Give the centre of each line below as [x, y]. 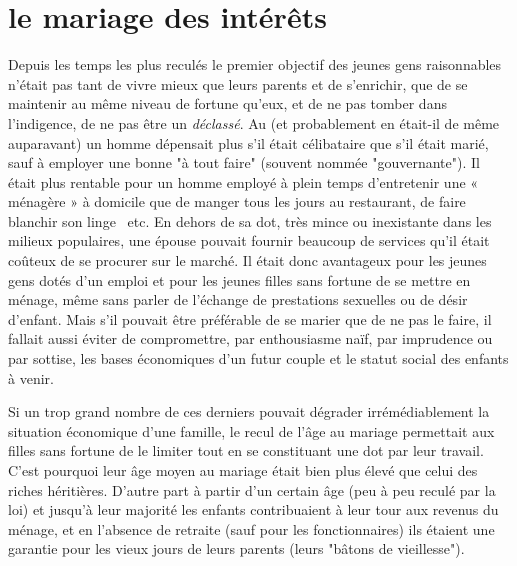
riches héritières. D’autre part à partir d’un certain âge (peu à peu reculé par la [252, 489]
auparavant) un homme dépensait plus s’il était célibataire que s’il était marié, [248, 142]
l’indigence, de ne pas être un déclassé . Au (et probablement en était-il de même [254, 122]
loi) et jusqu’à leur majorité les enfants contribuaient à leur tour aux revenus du [253, 509]
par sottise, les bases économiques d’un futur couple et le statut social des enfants [258, 358]
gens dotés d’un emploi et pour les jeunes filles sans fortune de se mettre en [239, 279]
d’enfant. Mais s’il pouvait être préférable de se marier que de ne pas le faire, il [250, 318]
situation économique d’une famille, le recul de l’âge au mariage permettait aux [251, 430]
